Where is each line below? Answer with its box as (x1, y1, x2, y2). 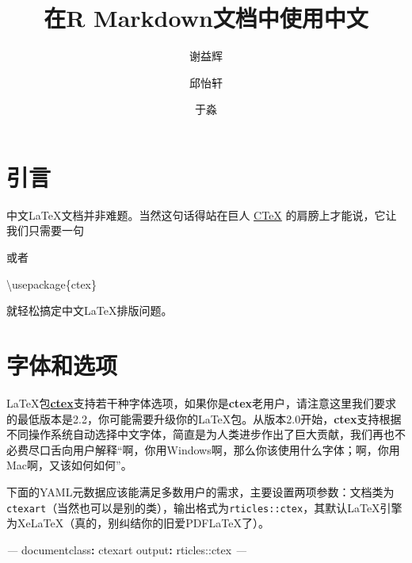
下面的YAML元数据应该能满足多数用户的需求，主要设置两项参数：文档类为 (6, 483, 395, 500)
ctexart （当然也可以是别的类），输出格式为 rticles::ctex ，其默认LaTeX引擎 (6, 499, 402, 515)
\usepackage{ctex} (6, 275, 97, 292)
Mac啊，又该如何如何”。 (6, 457, 132, 473)
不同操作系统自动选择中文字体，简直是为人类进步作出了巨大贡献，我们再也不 (6, 426, 406, 442)
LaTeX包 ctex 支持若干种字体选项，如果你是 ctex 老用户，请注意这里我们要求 (6, 394, 397, 411)
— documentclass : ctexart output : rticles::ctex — (6, 541, 247, 557)
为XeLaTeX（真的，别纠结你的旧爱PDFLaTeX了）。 (6, 515, 269, 531)
